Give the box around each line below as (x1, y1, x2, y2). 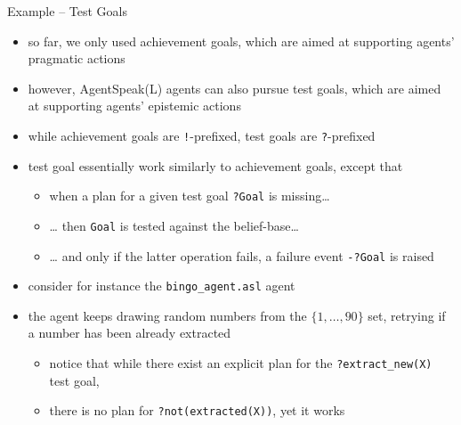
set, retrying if (368, 306, 446, 324)
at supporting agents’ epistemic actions (28, 96, 241, 115)
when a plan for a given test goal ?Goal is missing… (49, 186, 330, 205)
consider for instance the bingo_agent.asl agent (28, 276, 295, 295)
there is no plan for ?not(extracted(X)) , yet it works (49, 401, 345, 420)
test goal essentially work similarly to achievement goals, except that (28, 156, 403, 175)
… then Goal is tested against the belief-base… (49, 216, 299, 234)
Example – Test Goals (7, 2, 127, 20)
